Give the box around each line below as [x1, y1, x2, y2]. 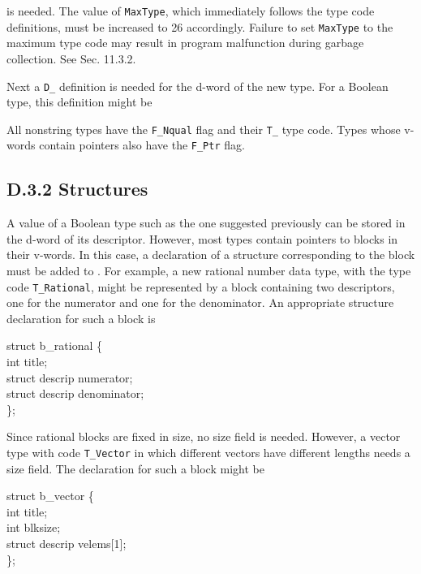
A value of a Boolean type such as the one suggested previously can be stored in [6, 214, 406, 231]
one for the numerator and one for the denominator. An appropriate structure [6, 294, 394, 311]
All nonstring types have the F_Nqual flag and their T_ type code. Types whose [6, 120, 401, 137]
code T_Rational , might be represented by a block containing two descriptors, [6, 278, 395, 295]
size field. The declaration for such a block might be [6, 460, 264, 477]
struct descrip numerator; [6, 369, 133, 386]
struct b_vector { [6, 487, 94, 504]
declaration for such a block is [6, 309, 156, 326]
